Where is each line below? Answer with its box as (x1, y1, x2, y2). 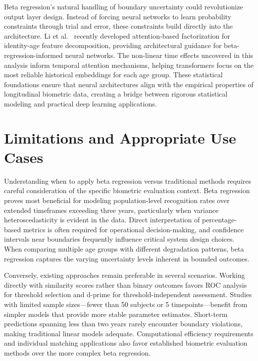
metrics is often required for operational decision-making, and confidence (23, 224, 244, 234)
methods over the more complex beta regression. (4, 347, 151, 358)
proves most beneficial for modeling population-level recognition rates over (4, 195, 230, 206)
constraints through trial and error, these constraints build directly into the (4, 21, 233, 31)
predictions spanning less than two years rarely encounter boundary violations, (4, 318, 243, 329)
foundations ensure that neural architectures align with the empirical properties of (4, 79, 254, 89)
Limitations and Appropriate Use (4, 127, 236, 148)
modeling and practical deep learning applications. (4, 98, 157, 108)
